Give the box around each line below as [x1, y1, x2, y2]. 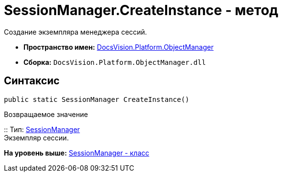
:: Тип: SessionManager [4, 125, 80, 134]
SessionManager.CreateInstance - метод [4, 2, 279, 19]
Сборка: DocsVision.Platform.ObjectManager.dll [23, 58, 206, 66]
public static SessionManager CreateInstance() [4, 95, 190, 103]
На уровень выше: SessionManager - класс [4, 148, 150, 157]
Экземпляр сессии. [4, 133, 69, 142]
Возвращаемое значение [4, 110, 88, 118]
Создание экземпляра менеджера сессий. [4, 27, 147, 36]
